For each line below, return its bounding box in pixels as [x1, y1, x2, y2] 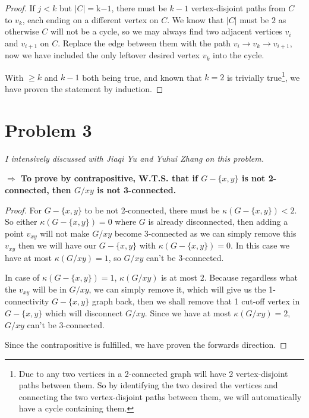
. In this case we [231, 239, 290, 252]
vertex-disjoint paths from [191, 2, 286, 14]
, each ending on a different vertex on [22, 13, 159, 26]
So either [5, 215, 37, 228]
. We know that [167, 13, 224, 26]
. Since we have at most [144, 306, 231, 319]
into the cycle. [213, 49, 264, 61]
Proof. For [5, 203, 42, 216]
